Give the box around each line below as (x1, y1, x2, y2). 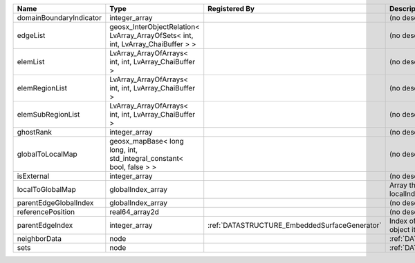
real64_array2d (109, 207, 159, 217)
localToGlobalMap (17, 185, 76, 194)
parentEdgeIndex (17, 221, 73, 230)
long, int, (109, 145, 138, 155)
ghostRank (17, 128, 52, 137)
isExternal (17, 171, 50, 181)
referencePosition (17, 207, 75, 217)
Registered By (207, 4, 255, 13)
